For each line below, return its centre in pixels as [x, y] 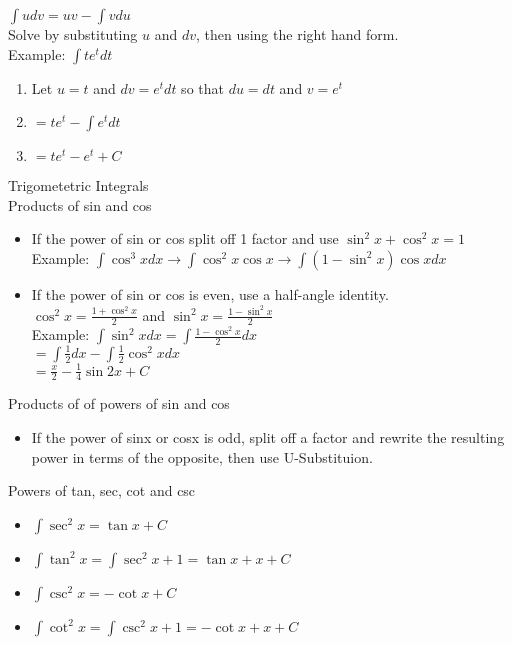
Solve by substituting [73, 34]
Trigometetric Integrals [78, 185]
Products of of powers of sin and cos [119, 403]
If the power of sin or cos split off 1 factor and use [185, 238]
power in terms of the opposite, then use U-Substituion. [202, 456]
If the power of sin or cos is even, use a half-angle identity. [210, 293]
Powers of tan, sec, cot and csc [102, 490]
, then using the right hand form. [297, 34]
